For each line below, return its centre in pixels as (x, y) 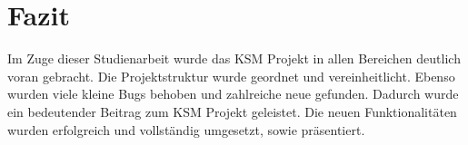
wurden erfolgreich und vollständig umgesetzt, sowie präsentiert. (186, 129)
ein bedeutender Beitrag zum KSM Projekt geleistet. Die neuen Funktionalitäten (232, 111)
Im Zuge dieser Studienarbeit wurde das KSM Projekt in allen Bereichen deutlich (234, 58)
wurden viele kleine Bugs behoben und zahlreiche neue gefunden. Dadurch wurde (233, 94)
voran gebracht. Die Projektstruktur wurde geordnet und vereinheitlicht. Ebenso (231, 76)
